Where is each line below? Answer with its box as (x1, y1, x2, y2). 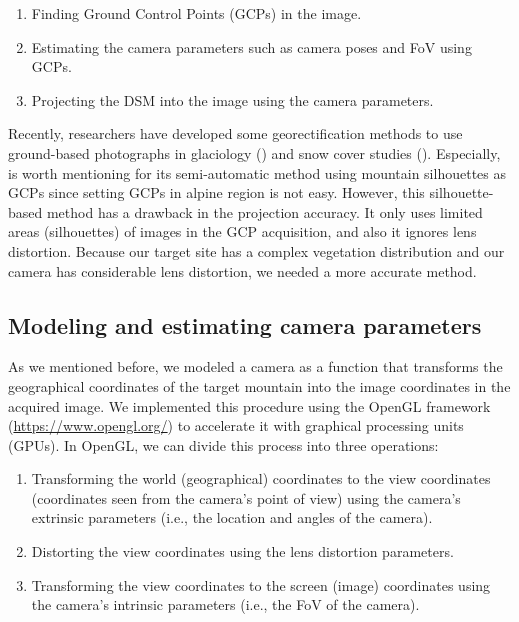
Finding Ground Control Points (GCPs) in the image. (31, 3, 362, 23)
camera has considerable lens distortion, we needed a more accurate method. (8, 260, 477, 281)
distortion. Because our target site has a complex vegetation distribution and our (8, 240, 505, 261)
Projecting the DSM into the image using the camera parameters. (31, 89, 434, 110)
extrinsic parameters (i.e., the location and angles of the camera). (31, 507, 433, 528)
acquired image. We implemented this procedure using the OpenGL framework (8, 395, 491, 416)
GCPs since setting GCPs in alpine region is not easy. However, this (8, 182, 425, 203)
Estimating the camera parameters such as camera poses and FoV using (31, 36, 472, 57)
